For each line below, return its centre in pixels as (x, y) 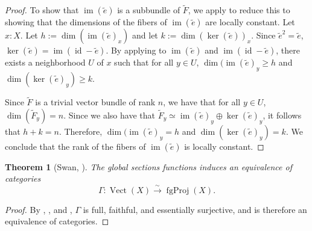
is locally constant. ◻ (224, 146)
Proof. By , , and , (39, 209)
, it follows (282, 115)
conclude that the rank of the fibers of (75, 146)
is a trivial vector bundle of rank (95, 102)
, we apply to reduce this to (239, 10)
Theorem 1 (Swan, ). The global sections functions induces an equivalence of (148, 166)
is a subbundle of (149, 10)
